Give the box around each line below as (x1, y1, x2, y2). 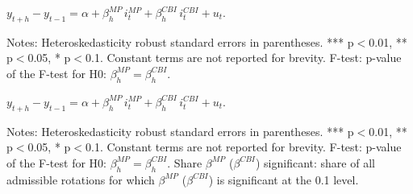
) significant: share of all (255, 154, 375, 171)
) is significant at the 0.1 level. (208, 171, 359, 188)
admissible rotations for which (6, 171, 155, 188)
